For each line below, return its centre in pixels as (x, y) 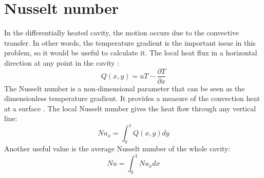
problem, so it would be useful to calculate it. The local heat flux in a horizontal (131, 53)
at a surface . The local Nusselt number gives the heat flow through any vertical (130, 108)
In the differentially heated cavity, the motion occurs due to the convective (122, 33)
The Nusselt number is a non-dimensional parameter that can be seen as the (125, 88)
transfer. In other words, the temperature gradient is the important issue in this (130, 42)
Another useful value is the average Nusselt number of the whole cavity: (117, 149)
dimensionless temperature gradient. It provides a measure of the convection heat (132, 98)
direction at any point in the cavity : (62, 62)
